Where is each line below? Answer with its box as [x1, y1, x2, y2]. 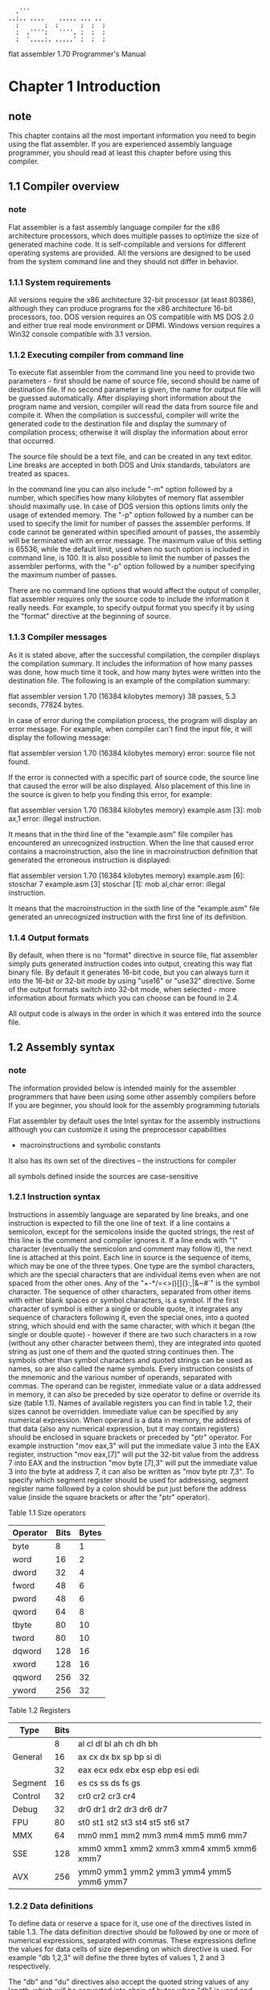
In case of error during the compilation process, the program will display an [8, 715, 258, 725]
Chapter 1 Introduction [8, 77, 161, 96]
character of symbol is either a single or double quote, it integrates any [8, 1303, 243, 1313]
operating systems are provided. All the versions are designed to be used [8, 247, 252, 257]
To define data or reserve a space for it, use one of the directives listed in [8, 1918, 252, 1929]
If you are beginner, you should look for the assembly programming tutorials [8, 1100, 260, 1110]
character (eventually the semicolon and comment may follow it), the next [8, 1244, 252, 1253]
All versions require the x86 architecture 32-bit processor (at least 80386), [8, 294, 256, 305]
